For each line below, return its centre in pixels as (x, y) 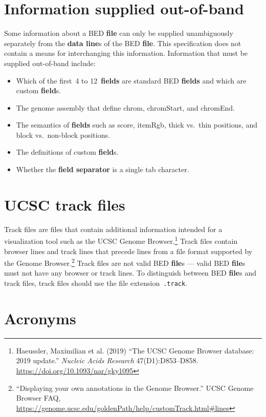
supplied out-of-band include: (50, 63)
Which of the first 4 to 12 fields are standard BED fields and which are (131, 80)
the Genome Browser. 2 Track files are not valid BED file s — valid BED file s (125, 262)
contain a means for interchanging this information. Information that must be (126, 53)
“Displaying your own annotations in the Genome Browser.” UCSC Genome (135, 388)
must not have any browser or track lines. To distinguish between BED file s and (130, 273)
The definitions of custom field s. (67, 152)
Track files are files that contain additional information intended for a (113, 229)
